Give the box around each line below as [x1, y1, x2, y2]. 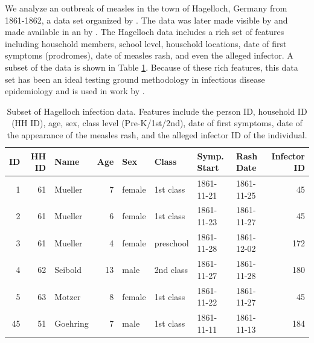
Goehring [54, 316, 89, 329]
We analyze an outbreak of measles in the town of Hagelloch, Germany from [5, 2, 287, 14]
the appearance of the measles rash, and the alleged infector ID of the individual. [7, 128, 307, 141]
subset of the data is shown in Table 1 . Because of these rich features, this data [5, 60, 298, 73]
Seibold [54, 263, 82, 276]
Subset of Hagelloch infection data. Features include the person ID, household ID [7, 104, 307, 117]
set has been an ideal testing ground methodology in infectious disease [5, 72, 265, 85]
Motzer [54, 290, 81, 303]
